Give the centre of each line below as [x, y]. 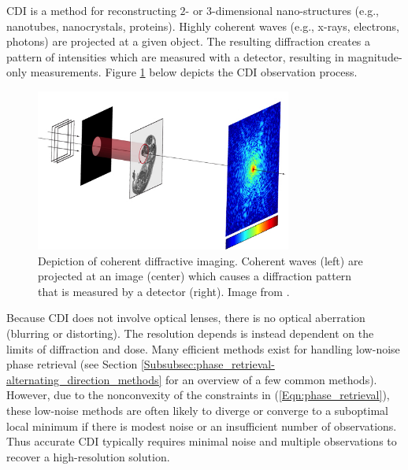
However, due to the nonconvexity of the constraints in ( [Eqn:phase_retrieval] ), [198, 395]
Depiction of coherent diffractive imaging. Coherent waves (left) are [200, 260]
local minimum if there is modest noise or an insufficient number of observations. [202, 426]
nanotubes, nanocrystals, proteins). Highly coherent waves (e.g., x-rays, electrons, [203, 26]
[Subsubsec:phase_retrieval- [208, 364]
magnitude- [375, 56]
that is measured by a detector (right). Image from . [164, 291]
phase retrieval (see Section [72, 364]
